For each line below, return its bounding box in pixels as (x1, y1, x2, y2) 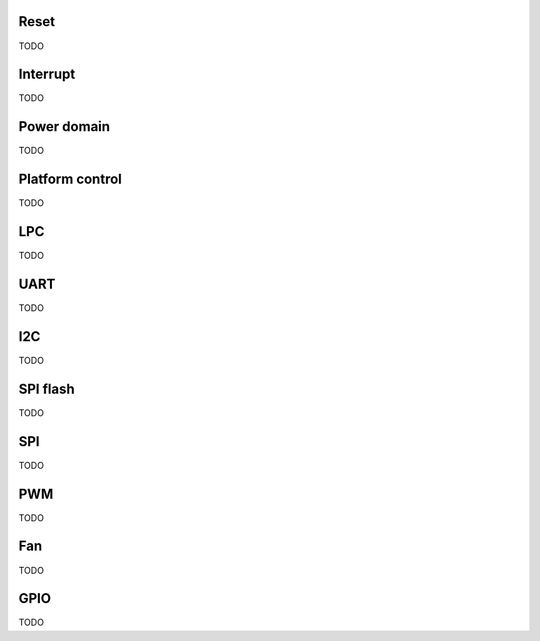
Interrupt (18, 66, 76, 83)
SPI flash (18, 380, 75, 397)
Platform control (18, 171, 122, 188)
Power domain (18, 118, 110, 135)
